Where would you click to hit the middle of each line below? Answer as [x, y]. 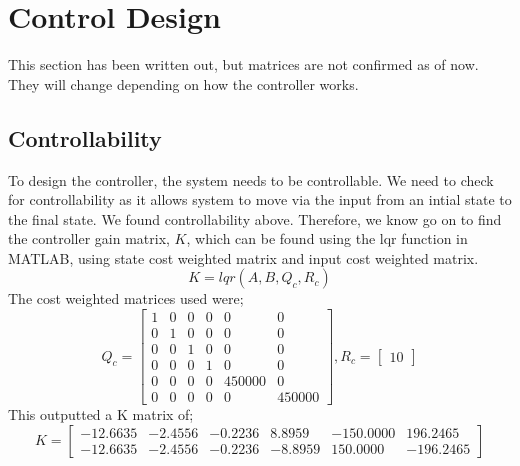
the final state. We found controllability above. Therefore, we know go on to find [255, 218]
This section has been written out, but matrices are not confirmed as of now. [243, 64]
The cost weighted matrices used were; [126, 298]
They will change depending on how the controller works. [183, 83]
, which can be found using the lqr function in [327, 238]
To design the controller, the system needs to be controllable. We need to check [251, 179]
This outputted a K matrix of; [101, 414]
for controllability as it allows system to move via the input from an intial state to [260, 199]
